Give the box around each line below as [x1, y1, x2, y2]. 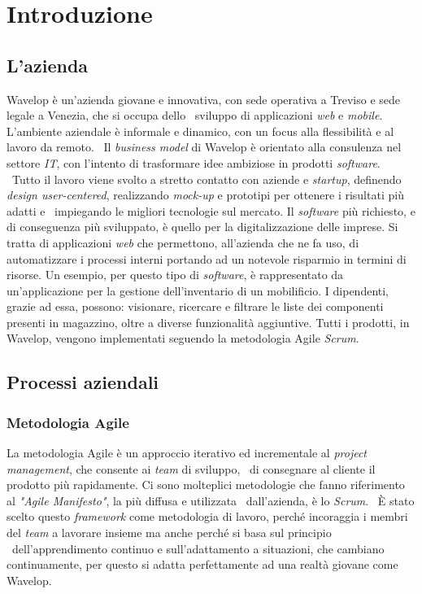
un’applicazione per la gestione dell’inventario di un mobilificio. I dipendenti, [7, 282, 389, 299]
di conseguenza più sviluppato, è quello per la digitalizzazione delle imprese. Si [7, 218, 398, 235]
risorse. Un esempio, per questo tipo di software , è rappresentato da [7, 266, 344, 283]
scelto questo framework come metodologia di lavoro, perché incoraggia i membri [7, 508, 408, 525]
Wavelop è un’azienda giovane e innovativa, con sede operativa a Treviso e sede [7, 90, 401, 107]
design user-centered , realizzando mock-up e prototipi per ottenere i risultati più [7, 186, 404, 203]
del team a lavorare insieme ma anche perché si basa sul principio [7, 524, 332, 541]
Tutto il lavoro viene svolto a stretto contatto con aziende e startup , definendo [11, 170, 402, 187]
